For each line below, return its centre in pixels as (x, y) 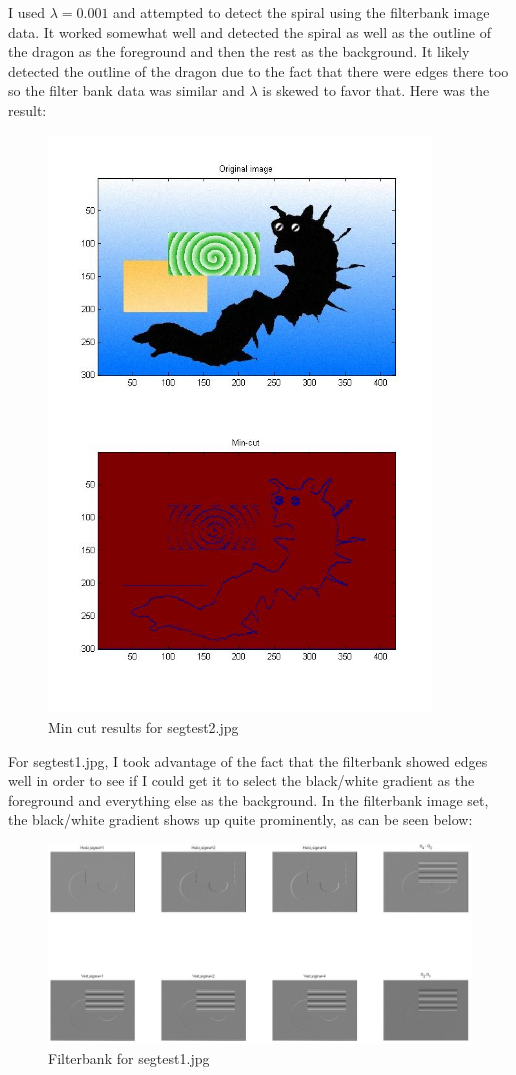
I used (27, 12)
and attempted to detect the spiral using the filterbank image (301, 12)
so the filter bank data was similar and (126, 90)
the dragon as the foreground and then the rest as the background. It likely (239, 51)
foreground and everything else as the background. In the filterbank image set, (248, 799)
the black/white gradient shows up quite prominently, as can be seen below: (240, 819)
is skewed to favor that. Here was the (376, 90)
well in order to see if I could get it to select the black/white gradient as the (241, 780)
